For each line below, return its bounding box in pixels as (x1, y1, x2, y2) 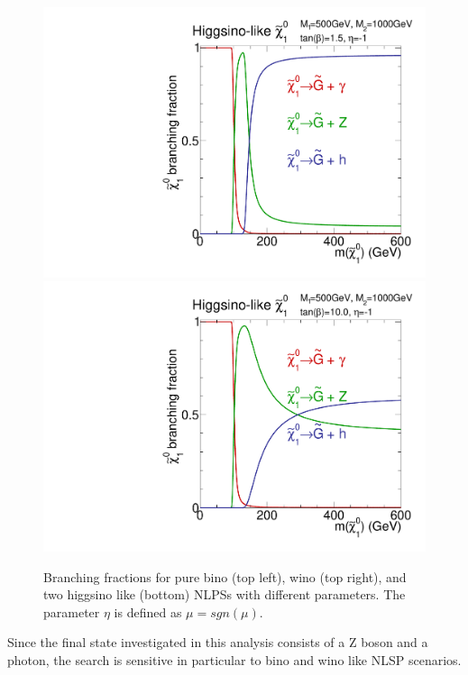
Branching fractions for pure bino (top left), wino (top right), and (43, 567, 407, 586)
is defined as (114, 602, 182, 621)
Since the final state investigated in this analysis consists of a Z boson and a (7, 633, 428, 652)
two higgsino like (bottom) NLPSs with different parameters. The (43, 585, 406, 604)
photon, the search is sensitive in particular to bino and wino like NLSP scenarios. (7, 650, 462, 669)
